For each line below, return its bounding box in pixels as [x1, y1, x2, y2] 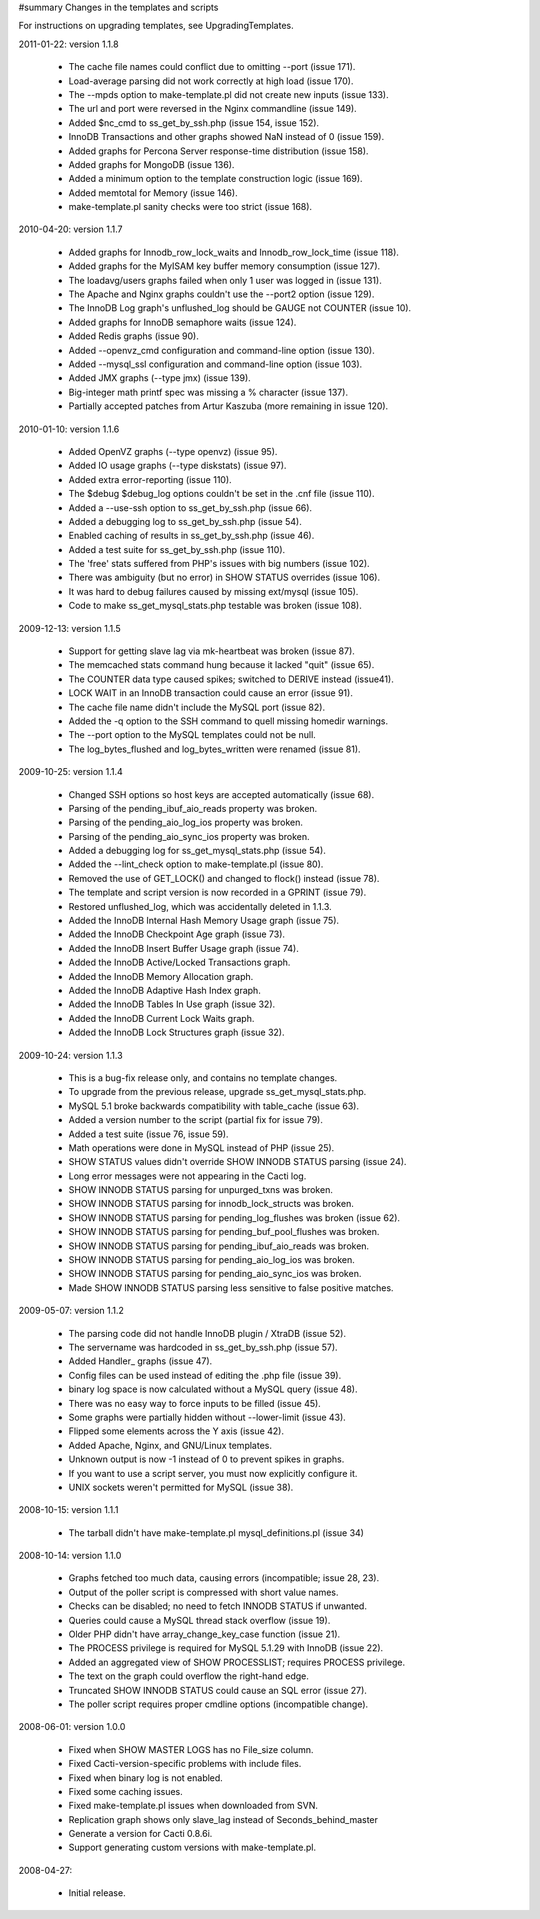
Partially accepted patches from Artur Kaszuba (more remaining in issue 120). [68, 400, 389, 412]
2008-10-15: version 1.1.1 [18, 1504, 119, 1516]
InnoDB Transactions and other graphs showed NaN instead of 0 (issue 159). [68, 131, 385, 143]
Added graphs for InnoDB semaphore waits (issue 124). [68, 316, 297, 328]
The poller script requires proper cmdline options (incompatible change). [68, 1698, 369, 1710]
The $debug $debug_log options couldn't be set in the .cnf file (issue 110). [68, 488, 375, 500]
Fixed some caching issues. [68, 1785, 184, 1797]
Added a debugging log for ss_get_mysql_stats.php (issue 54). [68, 845, 327, 857]
